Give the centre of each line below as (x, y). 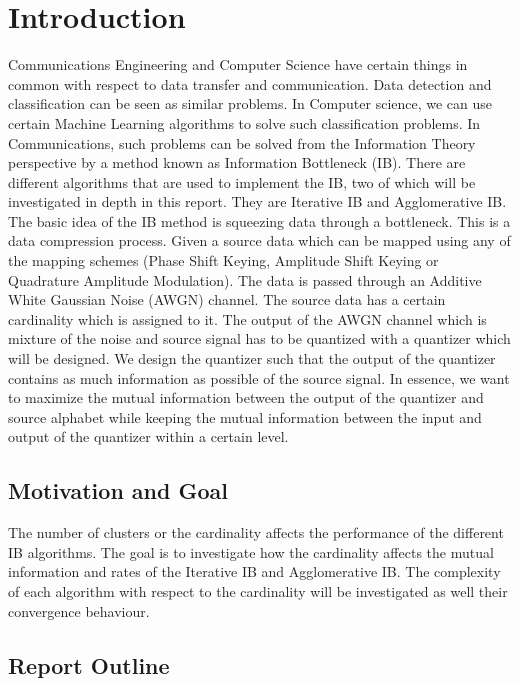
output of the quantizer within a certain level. (148, 436)
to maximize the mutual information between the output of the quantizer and (246, 397)
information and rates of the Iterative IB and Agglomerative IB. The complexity (254, 571)
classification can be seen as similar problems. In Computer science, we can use (250, 103)
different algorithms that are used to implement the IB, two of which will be (242, 181)
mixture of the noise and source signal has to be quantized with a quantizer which (259, 338)
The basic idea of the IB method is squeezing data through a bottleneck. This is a (259, 220)
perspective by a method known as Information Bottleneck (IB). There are (237, 162)
